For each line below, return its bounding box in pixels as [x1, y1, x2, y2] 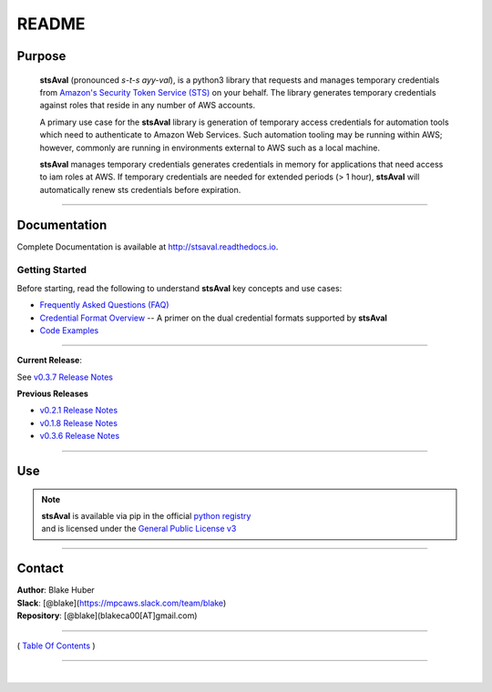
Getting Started [16, 264, 87, 277]
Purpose [16, 48, 67, 64]
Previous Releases [16, 388, 88, 400]
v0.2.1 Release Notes [39, 405, 118, 416]
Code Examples [39, 324, 99, 336]
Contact [16, 561, 64, 576]
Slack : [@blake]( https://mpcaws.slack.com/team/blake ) [16, 597, 227, 608]
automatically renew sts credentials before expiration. [39, 184, 241, 195]
